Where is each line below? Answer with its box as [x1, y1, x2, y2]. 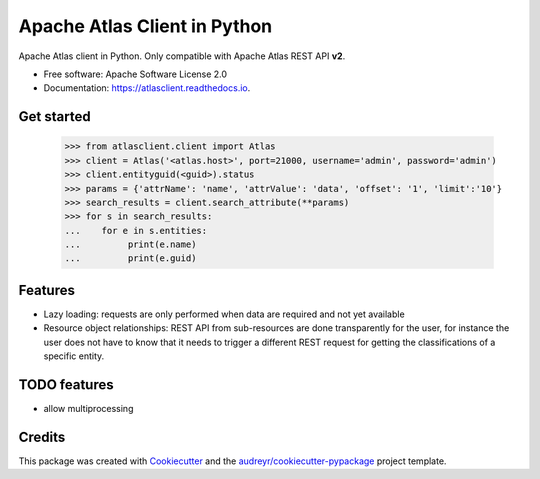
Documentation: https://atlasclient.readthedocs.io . [43, 82, 251, 94]
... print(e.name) [64, 239, 197, 250]
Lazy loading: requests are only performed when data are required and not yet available [43, 308, 405, 320]
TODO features [18, 376, 114, 393]
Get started [18, 108, 91, 125]
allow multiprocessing [43, 403, 134, 415]
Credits [18, 428, 66, 445]
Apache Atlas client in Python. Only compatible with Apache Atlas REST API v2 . [18, 50, 346, 62]
